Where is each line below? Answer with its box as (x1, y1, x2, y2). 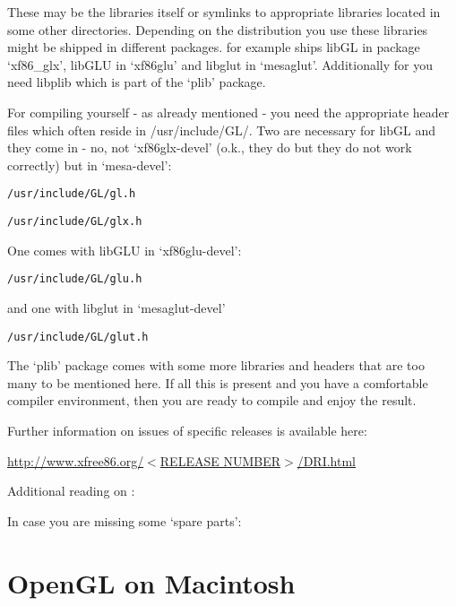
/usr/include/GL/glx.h (7, 215, 142, 228)
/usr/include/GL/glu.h (7, 273, 142, 286)
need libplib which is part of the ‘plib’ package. (7, 73, 266, 91)
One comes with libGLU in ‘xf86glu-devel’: (7, 240, 242, 259)
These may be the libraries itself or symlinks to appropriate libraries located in (7, 3, 441, 21)
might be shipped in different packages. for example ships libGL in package (7, 38, 420, 56)
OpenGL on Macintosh (7, 564, 296, 601)
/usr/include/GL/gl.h (7, 187, 136, 201)
